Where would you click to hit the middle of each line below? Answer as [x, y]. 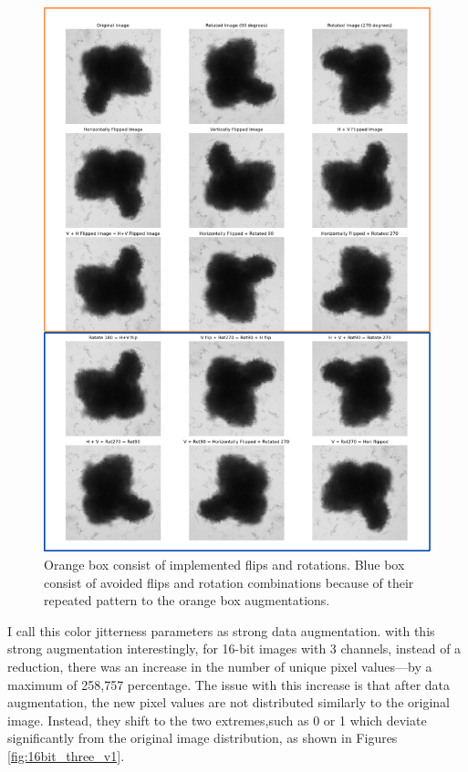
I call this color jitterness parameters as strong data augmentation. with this [221, 630]
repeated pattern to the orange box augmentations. [187, 600]
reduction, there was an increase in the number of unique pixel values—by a [220, 667]
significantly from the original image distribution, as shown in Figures [203, 738]
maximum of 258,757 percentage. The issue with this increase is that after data [229, 684]
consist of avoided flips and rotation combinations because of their [229, 582]
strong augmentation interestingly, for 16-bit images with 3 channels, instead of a [234, 648]
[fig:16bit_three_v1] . [66, 755]
